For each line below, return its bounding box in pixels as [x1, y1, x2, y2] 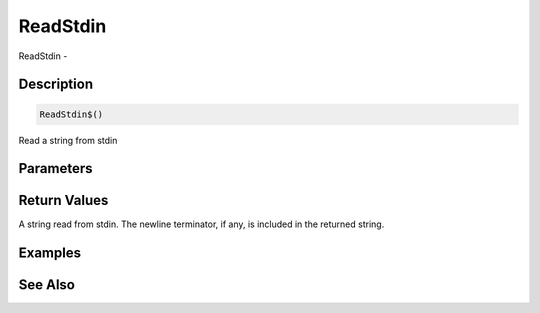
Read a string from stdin [18, 134, 118, 146]
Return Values [18, 192, 109, 209]
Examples [18, 245, 82, 262]
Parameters [18, 160, 93, 177]
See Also [18, 276, 75, 294]
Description [18, 76, 94, 93]
